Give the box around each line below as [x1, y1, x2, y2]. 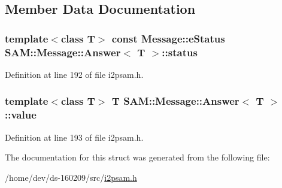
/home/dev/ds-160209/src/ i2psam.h [5, 171, 137, 183]
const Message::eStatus [111, 31, 225, 46]
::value [5, 107, 37, 122]
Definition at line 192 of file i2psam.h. [5, 68, 144, 80]
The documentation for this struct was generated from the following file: [5, 151, 270, 163]
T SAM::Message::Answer [111, 93, 239, 108]
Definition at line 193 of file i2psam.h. [5, 131, 144, 143]
